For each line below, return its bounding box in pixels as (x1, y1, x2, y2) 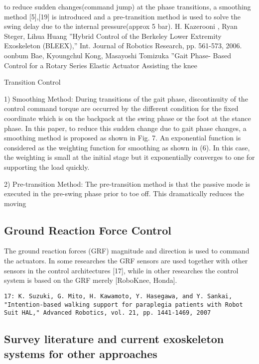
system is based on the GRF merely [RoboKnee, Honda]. (4, 275, 177, 285)
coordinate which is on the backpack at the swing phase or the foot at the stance (4, 113, 251, 123)
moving (4, 198, 26, 208)
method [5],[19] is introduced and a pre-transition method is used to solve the (4, 11, 241, 21)
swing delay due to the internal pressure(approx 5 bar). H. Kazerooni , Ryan (4, 21, 238, 31)
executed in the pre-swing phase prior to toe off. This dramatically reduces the (4, 188, 244, 199)
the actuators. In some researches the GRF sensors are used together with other (4, 255, 248, 266)
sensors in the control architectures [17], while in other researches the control (4, 265, 239, 275)
